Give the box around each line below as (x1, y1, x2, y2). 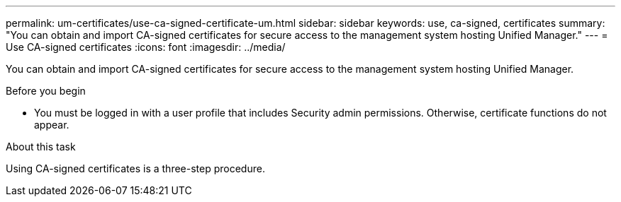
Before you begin (6, 85, 86, 97)
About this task (6, 141, 76, 153)
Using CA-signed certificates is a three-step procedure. (6, 162, 265, 174)
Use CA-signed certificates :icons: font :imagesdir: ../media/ (6, 41, 286, 53)
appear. (34, 119, 69, 131)
